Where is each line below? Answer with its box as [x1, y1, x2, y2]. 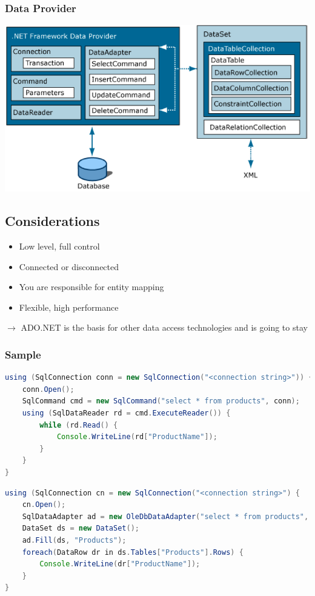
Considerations [5, 211, 100, 230]
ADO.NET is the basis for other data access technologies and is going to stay [21, 321, 308, 334]
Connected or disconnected [19, 260, 119, 273]
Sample [5, 346, 41, 362]
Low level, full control [19, 240, 100, 253]
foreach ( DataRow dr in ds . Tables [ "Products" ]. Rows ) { [22, 548, 244, 557]
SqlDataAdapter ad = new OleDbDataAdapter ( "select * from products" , [22, 512, 309, 521]
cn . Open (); [22, 500, 66, 509]
